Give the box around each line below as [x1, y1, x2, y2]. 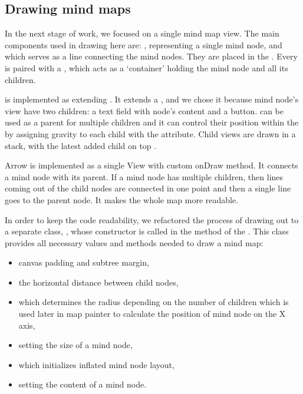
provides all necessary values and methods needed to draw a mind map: [5, 236, 264, 249]
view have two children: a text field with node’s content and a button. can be [5, 104, 284, 117]
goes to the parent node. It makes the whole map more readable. [5, 193, 239, 206]
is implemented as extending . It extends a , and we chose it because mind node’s [5, 93, 299, 105]
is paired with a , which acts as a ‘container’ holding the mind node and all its [5, 61, 288, 74]
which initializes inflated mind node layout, [18, 358, 174, 370]
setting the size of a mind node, [18, 339, 133, 351]
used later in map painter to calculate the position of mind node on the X [18, 307, 286, 320]
